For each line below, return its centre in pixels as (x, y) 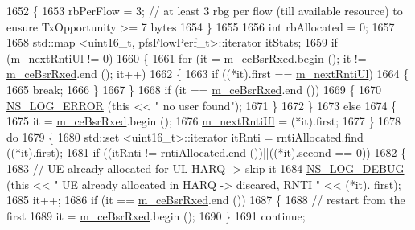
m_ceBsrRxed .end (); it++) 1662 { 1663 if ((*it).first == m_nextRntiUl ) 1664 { (208, 74)
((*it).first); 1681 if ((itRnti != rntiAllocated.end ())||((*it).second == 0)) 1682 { (207, 152)
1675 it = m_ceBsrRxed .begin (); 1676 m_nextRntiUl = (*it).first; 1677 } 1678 (204, 121)
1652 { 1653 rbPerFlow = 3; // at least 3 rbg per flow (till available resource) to (205, 10)
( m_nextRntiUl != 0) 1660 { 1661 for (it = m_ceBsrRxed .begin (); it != (187, 57)
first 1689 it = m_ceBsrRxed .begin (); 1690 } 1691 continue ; (156, 215)
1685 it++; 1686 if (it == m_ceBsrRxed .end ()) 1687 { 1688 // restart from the (206, 200)
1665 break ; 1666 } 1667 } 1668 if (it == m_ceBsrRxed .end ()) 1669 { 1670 (194, 89)
